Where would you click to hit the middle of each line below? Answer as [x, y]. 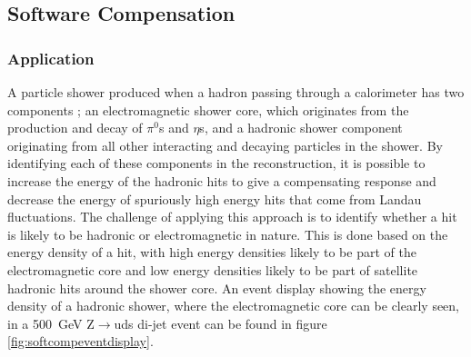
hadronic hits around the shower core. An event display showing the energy [217, 288]
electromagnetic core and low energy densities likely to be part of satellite [213, 269]
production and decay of [75, 128]
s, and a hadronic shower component [301, 128]
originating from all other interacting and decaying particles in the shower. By [225, 145]
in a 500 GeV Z [51, 323]
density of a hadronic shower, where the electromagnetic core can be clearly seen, [234, 306]
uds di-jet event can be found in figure [220, 323]
